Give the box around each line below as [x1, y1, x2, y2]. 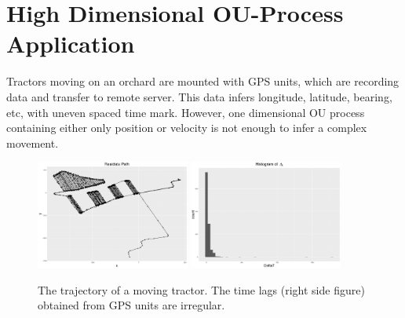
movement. [6, 134, 59, 151]
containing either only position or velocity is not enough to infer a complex [6, 119, 367, 136]
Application [6, 27, 135, 60]
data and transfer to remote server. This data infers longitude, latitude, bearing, [6, 88, 392, 104]
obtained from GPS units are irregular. [38, 297, 225, 313]
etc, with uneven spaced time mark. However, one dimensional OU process [6, 104, 365, 120]
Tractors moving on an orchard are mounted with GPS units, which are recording [6, 73, 400, 90]
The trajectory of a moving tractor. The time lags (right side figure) [38, 281, 365, 298]
